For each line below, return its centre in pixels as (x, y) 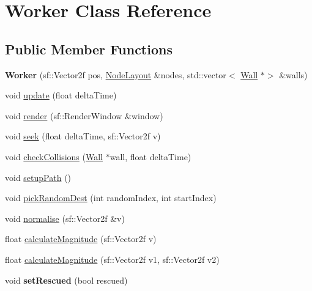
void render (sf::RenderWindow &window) (84, 115)
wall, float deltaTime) (150, 156)
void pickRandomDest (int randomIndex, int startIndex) (111, 198)
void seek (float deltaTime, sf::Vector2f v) (83, 136)
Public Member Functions (89, 49)
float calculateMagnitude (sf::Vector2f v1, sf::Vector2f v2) (112, 259)
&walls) (293, 74)
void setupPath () (38, 177)
